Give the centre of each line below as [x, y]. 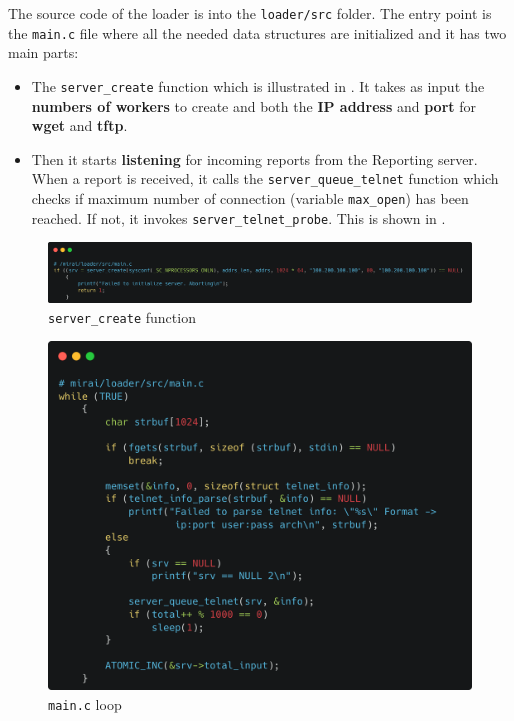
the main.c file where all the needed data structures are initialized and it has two [257, 32]
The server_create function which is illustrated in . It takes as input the [258, 85]
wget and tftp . [79, 125]
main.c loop [85, 703]
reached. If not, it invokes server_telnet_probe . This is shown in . [238, 217]
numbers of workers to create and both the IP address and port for [253, 105]
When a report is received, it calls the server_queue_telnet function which [265, 178]
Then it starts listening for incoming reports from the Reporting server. [254, 158]
